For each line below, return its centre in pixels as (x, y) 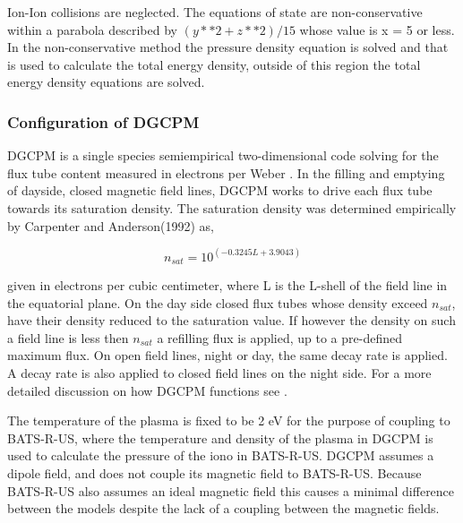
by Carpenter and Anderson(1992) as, (111, 225)
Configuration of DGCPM (103, 121)
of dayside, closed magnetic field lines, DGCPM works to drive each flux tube (220, 190)
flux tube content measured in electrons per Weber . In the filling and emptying (226, 172)
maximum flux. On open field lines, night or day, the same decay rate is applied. (227, 355)
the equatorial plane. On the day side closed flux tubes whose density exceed (218, 302)
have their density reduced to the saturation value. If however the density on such (231, 320)
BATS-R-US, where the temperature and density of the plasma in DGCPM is (220, 437)
